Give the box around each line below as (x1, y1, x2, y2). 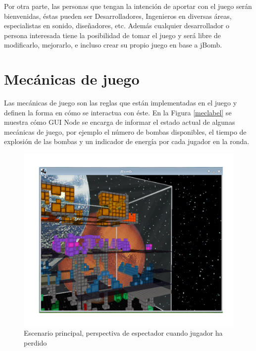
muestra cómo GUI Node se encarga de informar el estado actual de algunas (4, 117, 235, 127)
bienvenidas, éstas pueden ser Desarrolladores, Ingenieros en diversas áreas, (4, 10, 232, 21)
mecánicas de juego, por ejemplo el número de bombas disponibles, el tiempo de (4, 126, 247, 137)
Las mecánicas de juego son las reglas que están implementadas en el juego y (4, 98, 237, 108)
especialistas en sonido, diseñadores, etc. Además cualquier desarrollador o (4, 20, 230, 31)
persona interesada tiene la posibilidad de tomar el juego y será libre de (4, 30, 221, 40)
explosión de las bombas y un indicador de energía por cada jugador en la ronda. (4, 136, 250, 147)
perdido (24, 337, 47, 348)
